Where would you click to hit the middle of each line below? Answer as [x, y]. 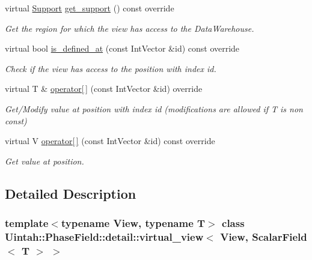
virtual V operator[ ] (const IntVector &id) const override [110, 141]
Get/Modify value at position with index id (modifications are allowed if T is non [154, 108]
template [27, 223]
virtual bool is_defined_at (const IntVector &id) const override [122, 48]
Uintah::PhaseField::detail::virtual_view [104, 236]
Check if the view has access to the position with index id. [111, 68]
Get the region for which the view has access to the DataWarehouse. [130, 28]
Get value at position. [44, 161]
